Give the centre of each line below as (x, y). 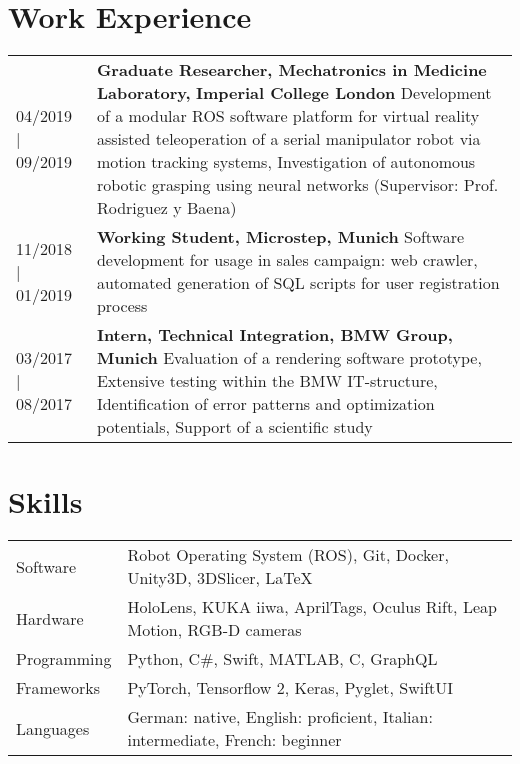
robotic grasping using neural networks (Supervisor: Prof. (297, 185)
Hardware (50, 618)
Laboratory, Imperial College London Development (294, 93)
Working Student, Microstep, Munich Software (280, 237)
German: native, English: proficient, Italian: (280, 717)
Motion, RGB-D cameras (214, 630)
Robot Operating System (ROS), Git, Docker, (288, 555)
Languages (53, 728)
